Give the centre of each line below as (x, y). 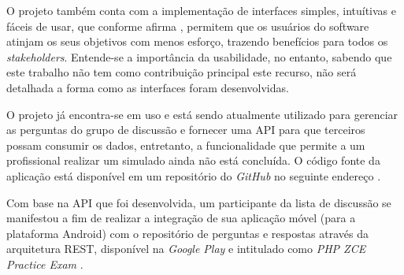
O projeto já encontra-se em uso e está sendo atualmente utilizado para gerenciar (202, 114)
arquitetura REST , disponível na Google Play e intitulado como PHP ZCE (186, 249)
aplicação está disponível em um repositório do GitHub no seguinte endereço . (194, 175)
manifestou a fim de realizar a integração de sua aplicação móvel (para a (181, 218)
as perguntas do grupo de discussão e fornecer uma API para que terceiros (186, 130)
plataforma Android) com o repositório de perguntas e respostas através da (188, 233)
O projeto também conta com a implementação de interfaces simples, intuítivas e (201, 10)
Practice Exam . (45, 264)
